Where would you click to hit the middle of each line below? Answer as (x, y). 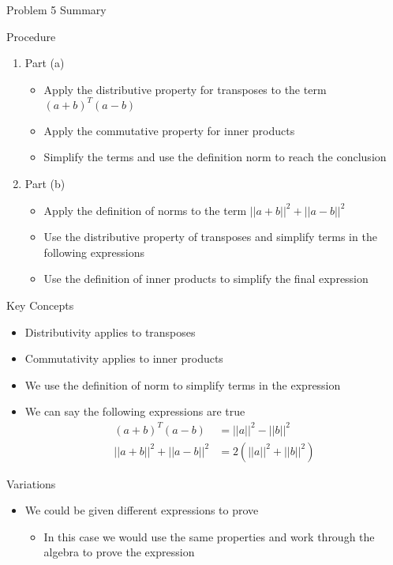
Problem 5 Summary (56, 9)
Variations (31, 483)
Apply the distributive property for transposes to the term (185, 89)
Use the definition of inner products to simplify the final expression (206, 279)
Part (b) (45, 184)
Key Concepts (40, 305)
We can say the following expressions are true (135, 411)
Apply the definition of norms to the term (145, 210)
